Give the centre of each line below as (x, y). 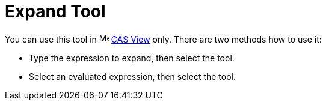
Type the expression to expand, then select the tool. (132, 58)
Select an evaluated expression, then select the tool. (133, 76)
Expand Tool (55, 11)
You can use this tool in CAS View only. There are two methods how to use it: (163, 39)
